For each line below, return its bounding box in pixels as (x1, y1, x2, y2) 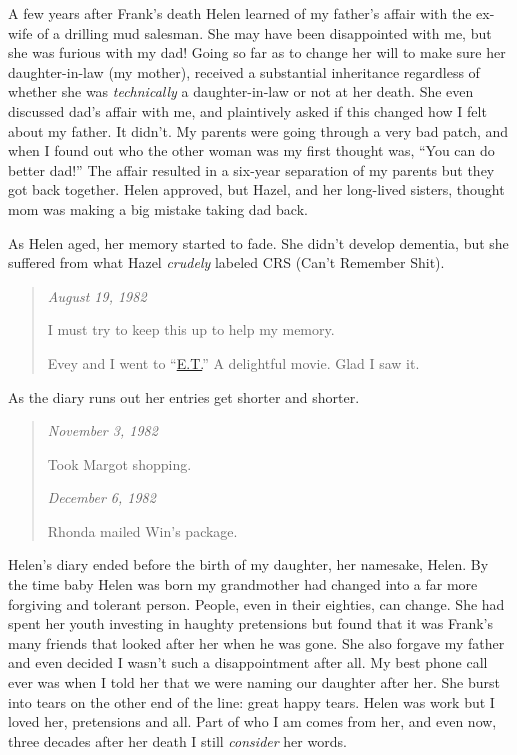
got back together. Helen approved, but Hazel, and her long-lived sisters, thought (8, 179, 505, 200)
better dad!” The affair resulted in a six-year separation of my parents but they (8, 159, 495, 180)
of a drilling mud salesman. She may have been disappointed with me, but (37, 22, 492, 43)
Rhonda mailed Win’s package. (47, 520, 238, 541)
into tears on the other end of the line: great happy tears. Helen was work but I (8, 691, 495, 712)
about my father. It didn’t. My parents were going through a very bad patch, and (8, 120, 509, 141)
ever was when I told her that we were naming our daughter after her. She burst (8, 672, 501, 693)
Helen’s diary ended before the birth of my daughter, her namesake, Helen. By (8, 554, 489, 575)
